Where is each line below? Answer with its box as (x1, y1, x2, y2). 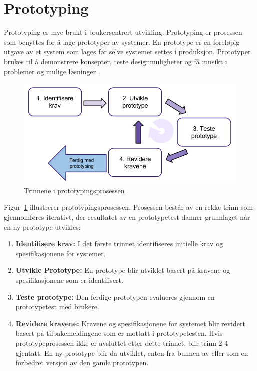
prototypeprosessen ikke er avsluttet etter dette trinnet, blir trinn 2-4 (15, 337, 228, 348)
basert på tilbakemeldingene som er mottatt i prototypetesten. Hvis (15, 328, 223, 338)
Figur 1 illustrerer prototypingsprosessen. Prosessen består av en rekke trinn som (4, 202, 253, 212)
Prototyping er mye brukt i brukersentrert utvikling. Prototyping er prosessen (4, 27, 242, 37)
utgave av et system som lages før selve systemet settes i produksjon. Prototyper (4, 46, 251, 57)
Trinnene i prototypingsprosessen (24, 185, 125, 195)
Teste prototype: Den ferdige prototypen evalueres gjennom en (15, 291, 215, 302)
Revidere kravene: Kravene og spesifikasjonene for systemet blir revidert (15, 318, 245, 328)
